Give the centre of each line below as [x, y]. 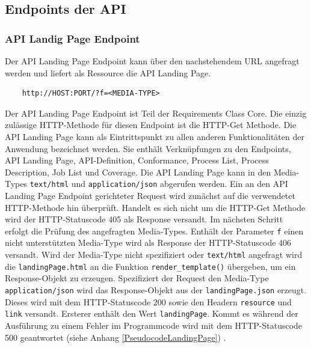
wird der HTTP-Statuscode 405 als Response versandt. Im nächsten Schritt [144, 219]
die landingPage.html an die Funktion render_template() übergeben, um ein [150, 266]
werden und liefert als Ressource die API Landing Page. [108, 72]
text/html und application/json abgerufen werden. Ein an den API [159, 184]
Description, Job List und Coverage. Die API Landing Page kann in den [138, 172]
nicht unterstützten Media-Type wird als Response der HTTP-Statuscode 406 [148, 243]
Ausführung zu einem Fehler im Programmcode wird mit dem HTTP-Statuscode [154, 325]
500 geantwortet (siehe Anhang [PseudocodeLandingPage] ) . [115, 337]
